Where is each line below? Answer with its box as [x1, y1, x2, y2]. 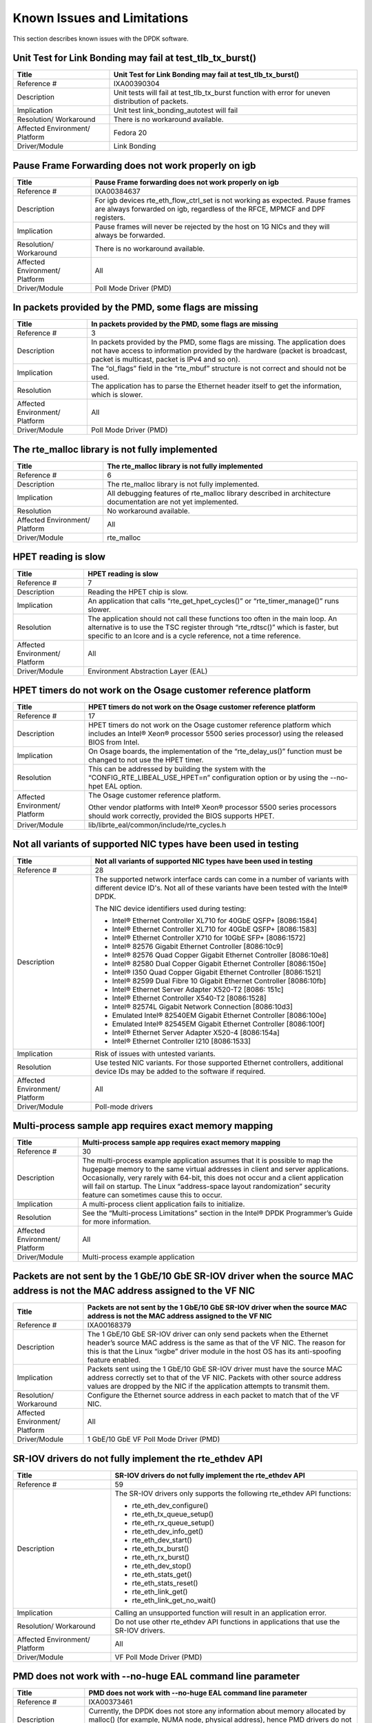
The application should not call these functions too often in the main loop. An [87, 613, 338, 623]
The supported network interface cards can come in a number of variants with [94, 874, 349, 884]
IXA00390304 [114, 79, 160, 89]
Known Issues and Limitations [12, 10, 189, 26]
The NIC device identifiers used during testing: [94, 904, 247, 913]
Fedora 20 [114, 128, 147, 138]
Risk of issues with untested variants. [94, 1048, 216, 1058]
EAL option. [104, 782, 143, 791]
